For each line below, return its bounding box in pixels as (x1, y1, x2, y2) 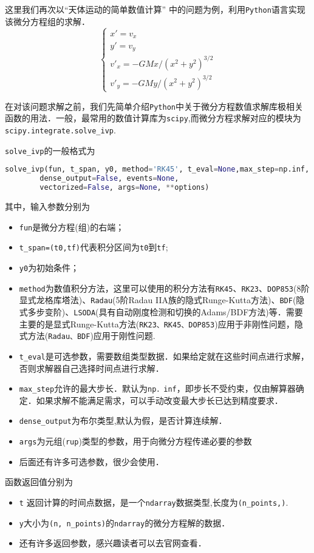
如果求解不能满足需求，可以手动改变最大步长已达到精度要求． (36, 394, 283, 406)
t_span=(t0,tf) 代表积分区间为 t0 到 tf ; (19, 241, 168, 253)
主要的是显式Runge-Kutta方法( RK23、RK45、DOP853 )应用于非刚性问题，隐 (19, 317, 303, 330)
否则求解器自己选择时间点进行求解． (19, 361, 164, 374)
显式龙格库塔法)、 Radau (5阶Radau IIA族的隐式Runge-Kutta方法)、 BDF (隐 (19, 293, 305, 306)
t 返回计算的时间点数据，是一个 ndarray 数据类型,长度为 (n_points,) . (19, 495, 288, 508)
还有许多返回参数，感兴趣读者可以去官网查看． (19, 537, 206, 549)
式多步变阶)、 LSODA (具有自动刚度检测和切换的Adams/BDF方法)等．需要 (19, 305, 303, 318)
